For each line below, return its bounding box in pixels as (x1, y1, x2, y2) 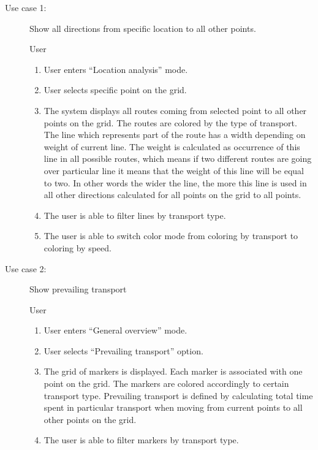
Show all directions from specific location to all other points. (29, 21, 256, 34)
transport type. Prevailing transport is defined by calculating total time (44, 389, 313, 402)
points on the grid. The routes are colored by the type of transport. (44, 116, 297, 129)
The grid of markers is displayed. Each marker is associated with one (44, 365, 303, 378)
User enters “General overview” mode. (44, 324, 187, 337)
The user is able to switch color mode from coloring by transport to (44, 229, 298, 242)
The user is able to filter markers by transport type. (44, 433, 239, 446)
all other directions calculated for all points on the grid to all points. (44, 188, 301, 201)
